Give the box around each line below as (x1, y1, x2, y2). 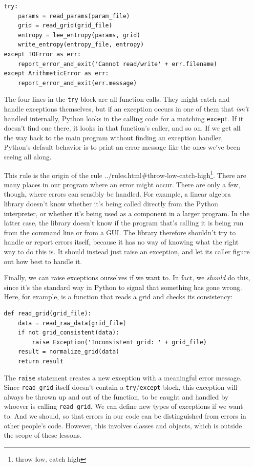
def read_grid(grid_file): (4, 310, 91, 317)
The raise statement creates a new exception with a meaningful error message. (4, 372, 242, 382)
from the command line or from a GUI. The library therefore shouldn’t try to (4, 227, 236, 237)
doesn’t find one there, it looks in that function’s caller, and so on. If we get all (4, 123, 241, 133)
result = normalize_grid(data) (18, 348, 120, 356)
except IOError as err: (4, 50, 81, 58)
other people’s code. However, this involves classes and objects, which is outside (4, 420, 242, 430)
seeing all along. (4, 152, 52, 162)
